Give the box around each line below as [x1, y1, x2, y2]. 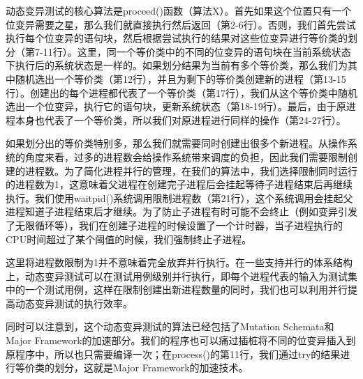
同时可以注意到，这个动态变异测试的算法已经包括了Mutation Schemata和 [6, 319, 334, 334]
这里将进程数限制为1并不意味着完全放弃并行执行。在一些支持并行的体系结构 [6, 255, 353, 270]
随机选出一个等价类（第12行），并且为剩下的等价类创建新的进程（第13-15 [15, 71, 346, 86]
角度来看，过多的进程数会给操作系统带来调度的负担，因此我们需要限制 [24, 149, 348, 164]
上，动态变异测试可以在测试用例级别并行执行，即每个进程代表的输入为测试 [6, 268, 348, 283]
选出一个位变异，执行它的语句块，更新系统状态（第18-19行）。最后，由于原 [6, 99, 346, 114]
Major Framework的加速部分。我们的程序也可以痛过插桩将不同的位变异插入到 [6, 333, 356, 348]
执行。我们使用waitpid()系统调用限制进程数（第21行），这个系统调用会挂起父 [6, 190, 353, 205]
